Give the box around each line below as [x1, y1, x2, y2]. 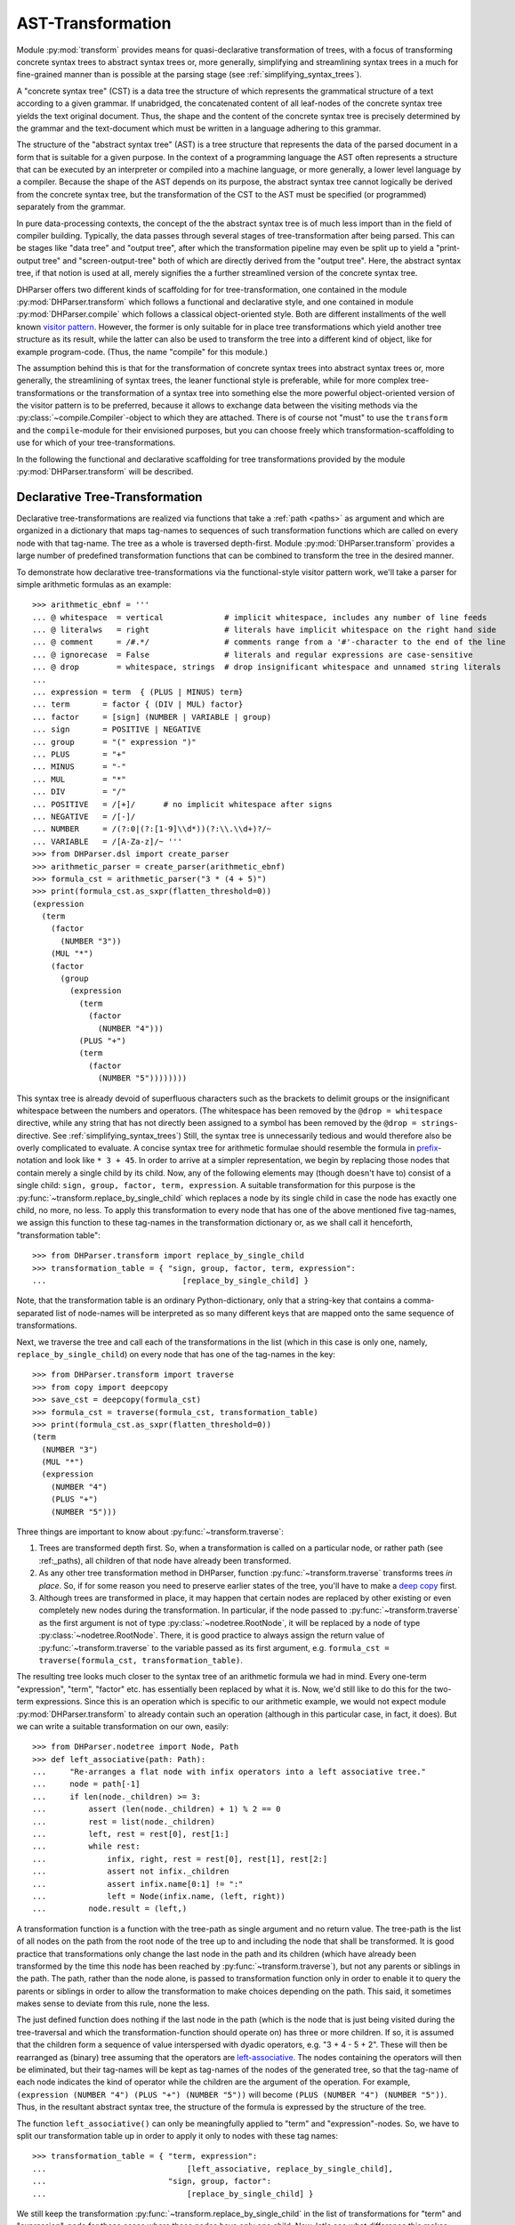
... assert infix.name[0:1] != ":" [32, 1879, 244, 1889]
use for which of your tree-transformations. [16, 437, 176, 449]
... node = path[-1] [32, 1779, 141, 1789]
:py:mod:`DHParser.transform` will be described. [16, 466, 194, 477]
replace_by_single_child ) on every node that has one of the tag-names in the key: [16, 1348, 335, 1359]
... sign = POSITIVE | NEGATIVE [32, 724, 202, 734]
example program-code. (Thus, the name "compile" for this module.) [16, 346, 269, 357]
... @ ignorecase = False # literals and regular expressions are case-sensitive [32, 650, 473, 659]
